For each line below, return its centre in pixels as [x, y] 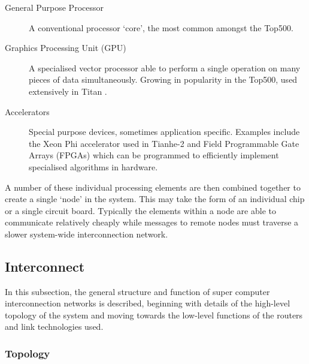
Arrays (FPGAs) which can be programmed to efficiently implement [154, 155]
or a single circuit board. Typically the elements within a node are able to [140, 210]
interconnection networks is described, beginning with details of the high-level [148, 303]
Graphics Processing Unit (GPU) [66, 48]
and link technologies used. [54, 327]
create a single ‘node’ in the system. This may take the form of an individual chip [155, 199]
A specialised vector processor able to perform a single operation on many [165, 67]
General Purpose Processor [54, 7]
